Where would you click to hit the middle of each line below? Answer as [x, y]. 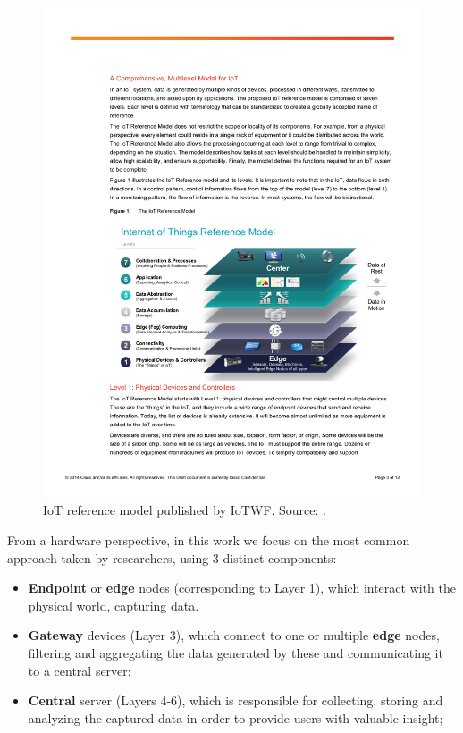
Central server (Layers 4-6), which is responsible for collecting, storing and [236, 700]
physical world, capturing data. [114, 605]
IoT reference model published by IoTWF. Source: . [185, 510]
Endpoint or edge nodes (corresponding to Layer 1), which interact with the [242, 588]
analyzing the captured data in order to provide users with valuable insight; [236, 717]
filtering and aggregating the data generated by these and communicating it [236, 653]
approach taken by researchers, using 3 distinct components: [172, 557]
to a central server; [80, 670]
